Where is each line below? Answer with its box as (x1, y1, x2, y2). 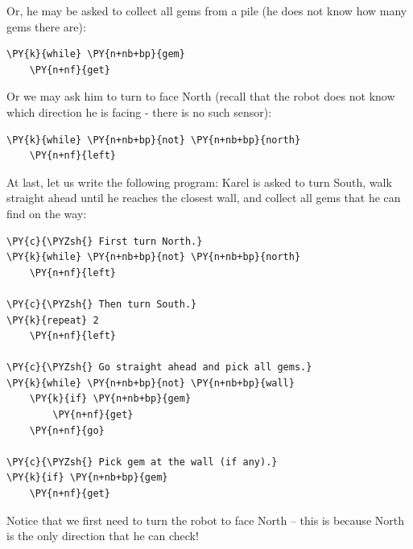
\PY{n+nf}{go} (29, 424, 105, 436)
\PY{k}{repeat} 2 (6, 314, 99, 326)
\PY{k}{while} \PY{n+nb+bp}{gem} (6, 48, 185, 60)
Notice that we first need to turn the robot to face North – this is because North (6, 511, 404, 528)
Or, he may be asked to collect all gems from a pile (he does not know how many (6, 2, 407, 19)
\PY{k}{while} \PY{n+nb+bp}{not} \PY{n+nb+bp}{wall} (6, 377, 295, 389)
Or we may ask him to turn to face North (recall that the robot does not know (6, 88, 395, 105)
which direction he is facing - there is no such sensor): (6, 103, 272, 120)
